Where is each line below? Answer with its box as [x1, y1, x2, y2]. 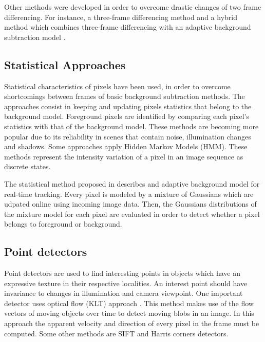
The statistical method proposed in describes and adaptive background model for [4, 178, 260, 189]
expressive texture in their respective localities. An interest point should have [4, 277, 248, 288]
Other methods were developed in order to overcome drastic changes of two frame [4, 2, 261, 12]
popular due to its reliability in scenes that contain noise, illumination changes [4, 131, 251, 142]
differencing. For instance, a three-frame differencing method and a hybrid [4, 11, 237, 22]
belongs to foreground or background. [4, 218, 122, 229]
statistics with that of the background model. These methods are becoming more [4, 120, 259, 131]
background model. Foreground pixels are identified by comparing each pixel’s [4, 111, 249, 122]
